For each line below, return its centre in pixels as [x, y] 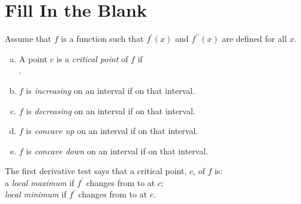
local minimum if [36, 194]
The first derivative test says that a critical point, [96, 171]
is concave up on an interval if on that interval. [112, 131]
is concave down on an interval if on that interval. [117, 150]
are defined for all [255, 39]
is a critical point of [92, 58]
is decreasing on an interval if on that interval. [111, 110]
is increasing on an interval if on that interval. [111, 90]
